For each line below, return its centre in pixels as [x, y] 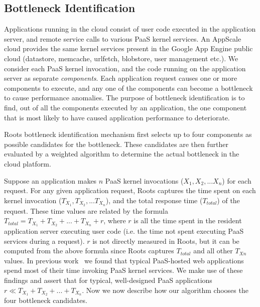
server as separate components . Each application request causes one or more [121, 78]
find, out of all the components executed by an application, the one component [125, 107]
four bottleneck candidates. [46, 300]
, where [115, 220]
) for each [237, 180]
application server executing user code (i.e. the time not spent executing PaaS [124, 231]
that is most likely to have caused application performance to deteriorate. [117, 117]
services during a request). [44, 241]
